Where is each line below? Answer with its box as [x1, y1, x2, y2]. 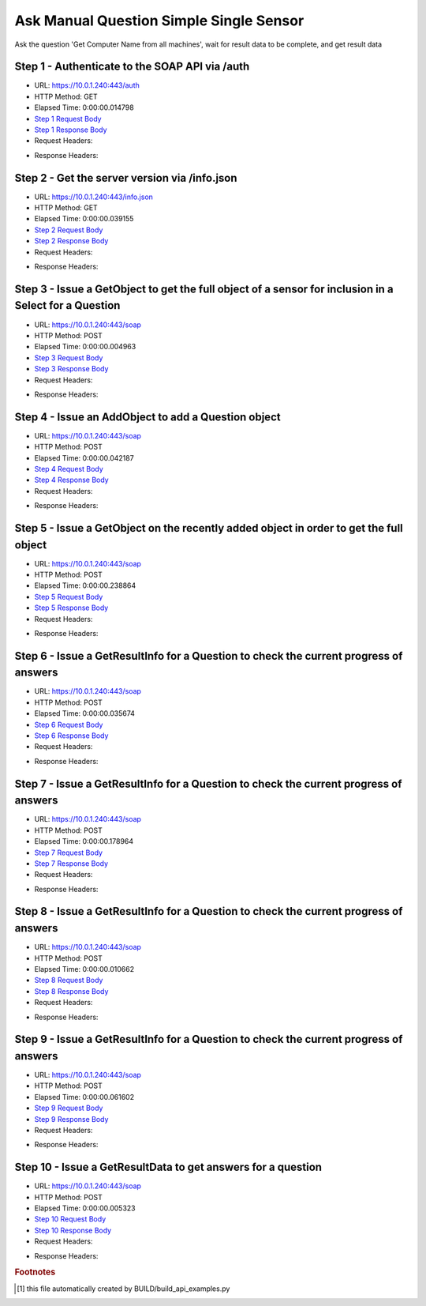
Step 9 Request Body [34, 1103, 103, 1113]
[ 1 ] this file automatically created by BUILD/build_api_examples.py [17, 1284, 230, 1293]
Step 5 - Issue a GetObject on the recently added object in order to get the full [14, 521, 404, 535]
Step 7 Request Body [34, 848, 103, 857]
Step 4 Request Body [34, 464, 104, 473]
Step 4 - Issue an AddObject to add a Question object [14, 410, 281, 423]
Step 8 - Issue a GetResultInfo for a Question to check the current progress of [14, 905, 403, 918]
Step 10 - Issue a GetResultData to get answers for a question [14, 1161, 323, 1174]
